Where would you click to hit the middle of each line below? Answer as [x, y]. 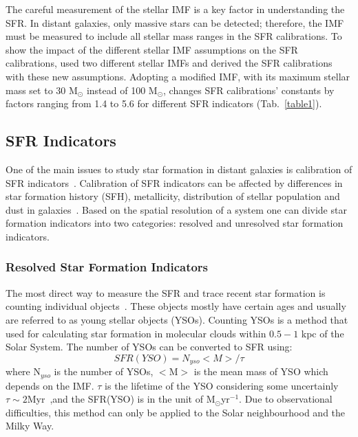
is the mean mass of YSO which [261, 371]
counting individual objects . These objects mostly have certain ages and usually [176, 306]
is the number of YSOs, [104, 371]
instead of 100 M [122, 90]
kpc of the [323, 333]
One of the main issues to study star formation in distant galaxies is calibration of [179, 169]
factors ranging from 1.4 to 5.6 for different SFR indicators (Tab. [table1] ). [164, 103]
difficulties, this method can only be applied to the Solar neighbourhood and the [176, 412]
